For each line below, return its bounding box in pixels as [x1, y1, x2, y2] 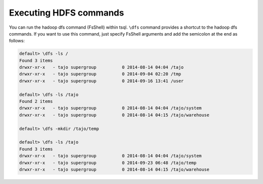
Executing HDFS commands [9, 7, 124, 18]
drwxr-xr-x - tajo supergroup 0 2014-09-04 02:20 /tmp [19, 71, 181, 77]
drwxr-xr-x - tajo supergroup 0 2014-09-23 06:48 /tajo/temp [19, 160, 197, 166]
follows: [9, 38, 25, 44]
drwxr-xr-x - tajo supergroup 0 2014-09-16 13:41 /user [19, 78, 184, 84]
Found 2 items [19, 99, 53, 104]
